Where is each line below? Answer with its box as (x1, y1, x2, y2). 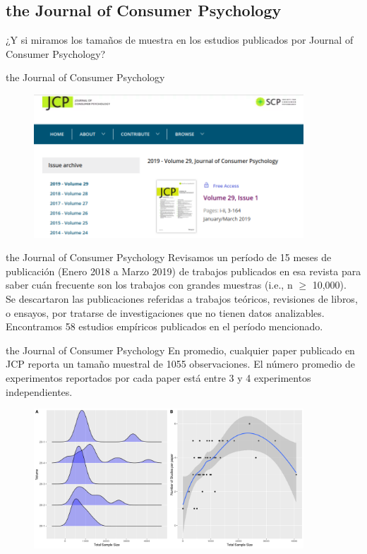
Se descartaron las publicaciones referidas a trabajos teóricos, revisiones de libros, (6, 291, 358, 306)
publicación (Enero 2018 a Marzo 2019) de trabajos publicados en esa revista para (6, 263, 361, 278)
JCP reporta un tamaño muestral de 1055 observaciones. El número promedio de (6, 356, 355, 371)
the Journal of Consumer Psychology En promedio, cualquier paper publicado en (6, 342, 355, 357)
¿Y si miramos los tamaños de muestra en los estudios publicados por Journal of (6, 32, 354, 47)
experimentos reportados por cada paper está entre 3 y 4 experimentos (6, 370, 311, 385)
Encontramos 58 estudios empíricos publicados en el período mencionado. (6, 319, 323, 334)
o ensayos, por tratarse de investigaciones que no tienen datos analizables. (6, 305, 325, 320)
